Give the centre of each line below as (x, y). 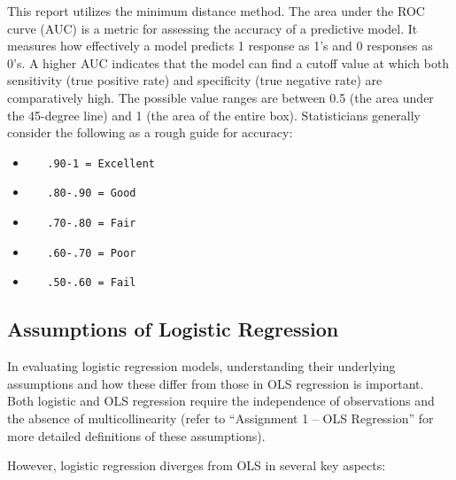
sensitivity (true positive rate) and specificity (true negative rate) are (195, 80)
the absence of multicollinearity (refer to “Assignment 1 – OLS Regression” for (220, 418)
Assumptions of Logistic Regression (173, 329)
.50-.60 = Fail (92, 283)
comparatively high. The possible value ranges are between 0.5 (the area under (220, 97)
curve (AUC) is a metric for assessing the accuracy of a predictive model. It (213, 28)
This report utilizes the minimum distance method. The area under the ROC (216, 11)
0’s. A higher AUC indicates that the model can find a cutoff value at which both (228, 62)
